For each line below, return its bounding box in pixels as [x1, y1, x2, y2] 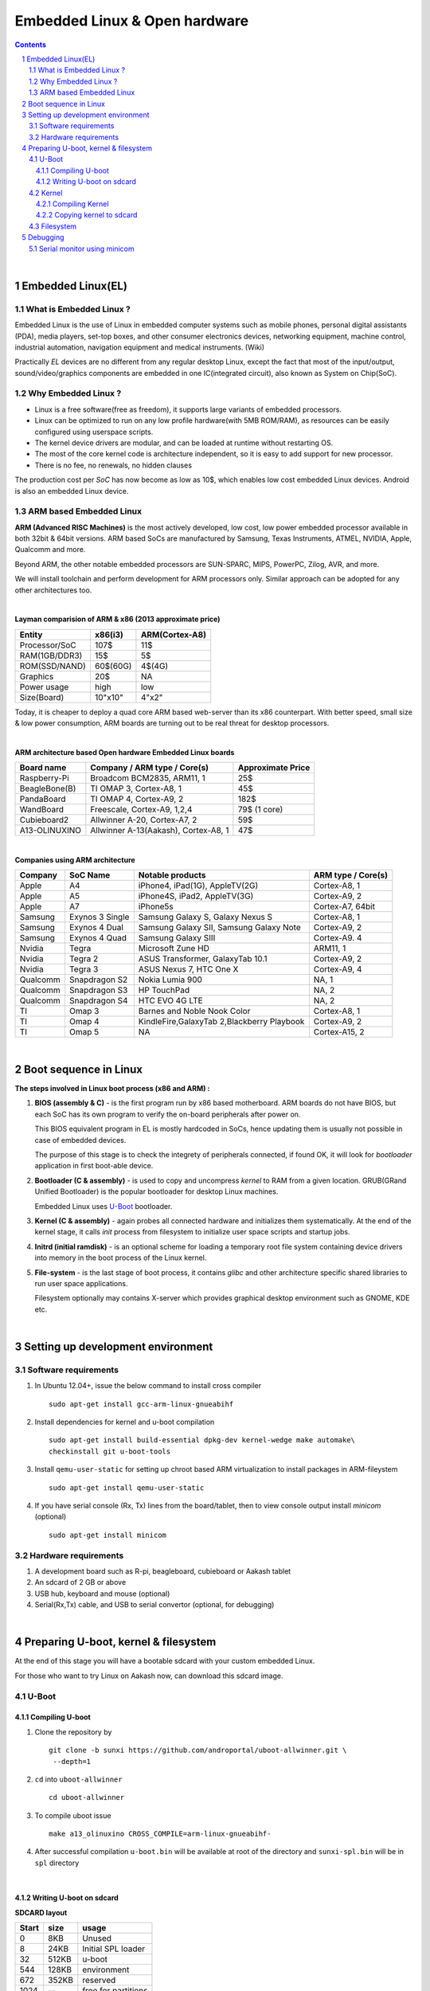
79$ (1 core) [237, 804, 283, 816]
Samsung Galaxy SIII [138, 933, 216, 944]
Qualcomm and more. [14, 545, 86, 554]
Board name [19, 762, 67, 773]
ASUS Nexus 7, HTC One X [138, 964, 239, 975]
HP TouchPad [138, 984, 190, 995]
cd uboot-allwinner [49, 1793, 125, 1802]
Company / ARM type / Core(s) [90, 762, 209, 773]
